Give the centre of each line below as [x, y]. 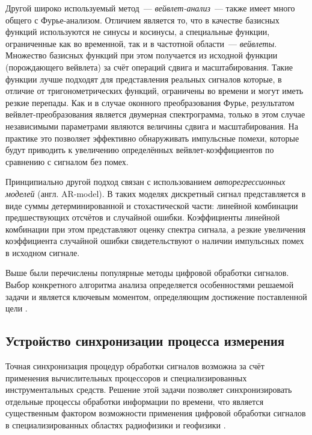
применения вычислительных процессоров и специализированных [126, 377]
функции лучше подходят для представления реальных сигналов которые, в [144, 79]
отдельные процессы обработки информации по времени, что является [135, 401]
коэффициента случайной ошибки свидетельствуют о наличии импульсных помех [155, 241]
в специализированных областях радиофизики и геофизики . [116, 425]
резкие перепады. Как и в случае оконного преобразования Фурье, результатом [150, 102]
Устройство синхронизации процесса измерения [145, 341]
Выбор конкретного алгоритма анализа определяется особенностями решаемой [150, 285]
